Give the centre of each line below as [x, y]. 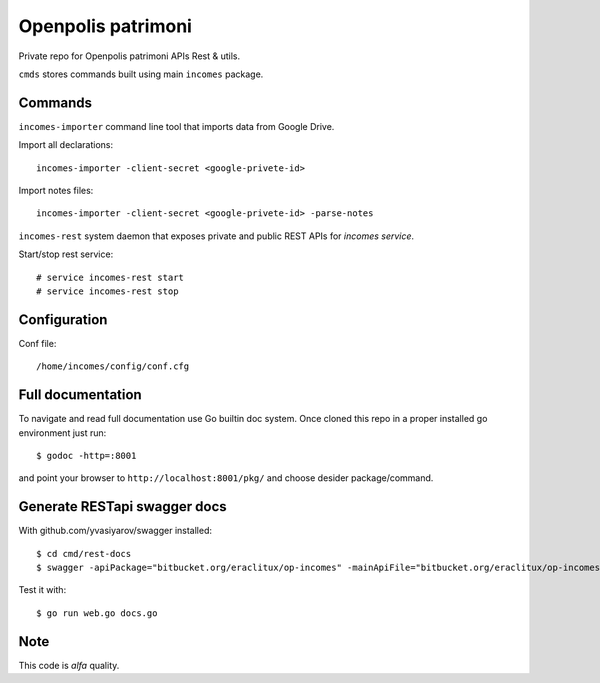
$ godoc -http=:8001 [86, 455]
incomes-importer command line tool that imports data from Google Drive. [176, 126]
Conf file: [37, 343]
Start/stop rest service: [66, 254]
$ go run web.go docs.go [97, 613]
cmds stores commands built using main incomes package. [141, 74]
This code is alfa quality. [69, 665]
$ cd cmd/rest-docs [84, 553]
